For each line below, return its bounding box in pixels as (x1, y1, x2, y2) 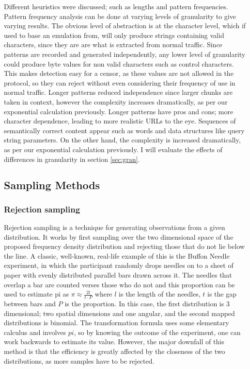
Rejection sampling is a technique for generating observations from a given (4, 222, 225, 232)
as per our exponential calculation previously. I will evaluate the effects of (4, 144, 223, 154)
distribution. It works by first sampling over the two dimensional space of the (4, 231, 234, 242)
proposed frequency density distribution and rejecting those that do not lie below (4, 241, 245, 251)
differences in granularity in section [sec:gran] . (4, 154, 140, 164)
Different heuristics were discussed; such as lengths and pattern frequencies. (4, 1, 228, 11)
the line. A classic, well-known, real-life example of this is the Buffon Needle (4, 250, 230, 261)
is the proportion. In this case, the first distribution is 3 (64, 299, 230, 309)
